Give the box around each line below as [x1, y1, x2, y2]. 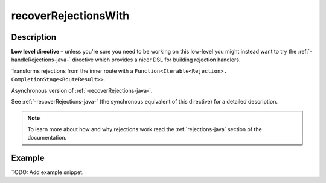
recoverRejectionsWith [11, 9, 130, 22]
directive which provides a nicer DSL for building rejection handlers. [72, 56, 241, 63]
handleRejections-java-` [11, 56, 71, 63]
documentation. [27, 134, 67, 141]
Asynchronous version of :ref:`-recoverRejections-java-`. [11, 87, 153, 94]
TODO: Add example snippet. [11, 169, 84, 176]
